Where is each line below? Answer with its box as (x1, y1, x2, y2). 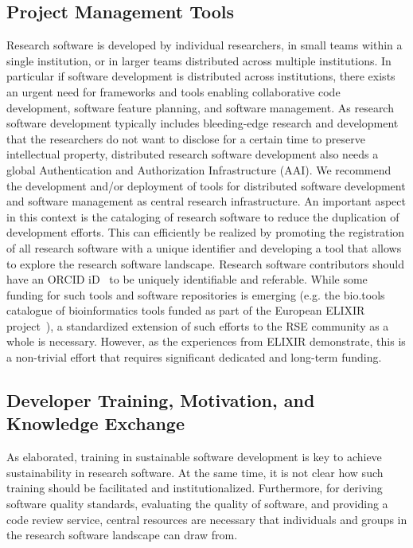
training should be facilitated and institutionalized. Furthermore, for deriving (6, 479, 383, 496)
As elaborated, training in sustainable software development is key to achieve (6, 448, 382, 465)
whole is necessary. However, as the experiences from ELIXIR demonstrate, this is (6, 333, 406, 350)
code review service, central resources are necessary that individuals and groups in (6, 511, 407, 527)
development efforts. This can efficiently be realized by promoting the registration (6, 224, 405, 241)
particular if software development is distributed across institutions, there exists (6, 68, 395, 84)
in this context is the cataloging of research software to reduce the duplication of (6, 208, 399, 225)
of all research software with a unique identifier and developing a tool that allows (6, 239, 402, 256)
